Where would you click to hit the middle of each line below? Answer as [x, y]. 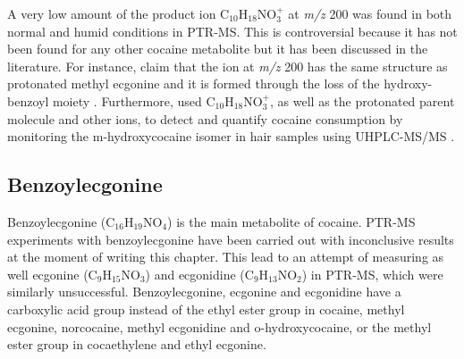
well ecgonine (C [52, 274]
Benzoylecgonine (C [61, 221]
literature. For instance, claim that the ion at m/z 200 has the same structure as [228, 66]
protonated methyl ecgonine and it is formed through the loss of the [194, 83]
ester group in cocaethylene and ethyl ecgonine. [137, 344]
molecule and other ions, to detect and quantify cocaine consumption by [205, 118]
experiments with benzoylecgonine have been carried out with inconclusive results [231, 239]
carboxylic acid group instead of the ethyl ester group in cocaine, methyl [206, 309]
